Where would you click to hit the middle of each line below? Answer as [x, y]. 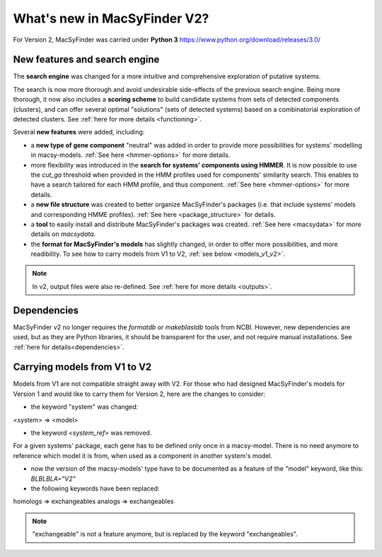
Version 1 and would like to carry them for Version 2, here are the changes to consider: [139, 394]
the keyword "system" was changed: [85, 407]
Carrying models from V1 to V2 [82, 367]
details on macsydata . [63, 234]
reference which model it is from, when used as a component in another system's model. [143, 455]
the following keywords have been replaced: [95, 488]
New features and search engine [86, 60]
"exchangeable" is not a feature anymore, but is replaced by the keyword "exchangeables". [165, 534]
